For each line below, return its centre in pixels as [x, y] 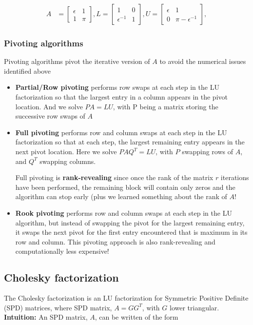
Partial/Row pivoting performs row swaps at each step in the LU [117, 87]
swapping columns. [68, 161]
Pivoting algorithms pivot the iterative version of [77, 61]
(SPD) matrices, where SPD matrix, [58, 307]
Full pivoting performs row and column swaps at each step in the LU [121, 132]
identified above [28, 71]
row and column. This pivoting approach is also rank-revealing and [115, 241]
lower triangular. [194, 307]
